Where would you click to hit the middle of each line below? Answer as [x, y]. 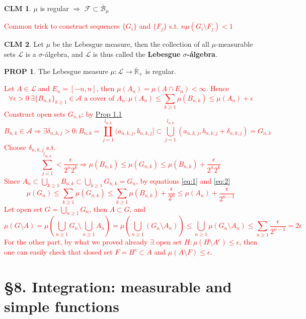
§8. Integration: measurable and [118, 287]
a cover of [99, 98]
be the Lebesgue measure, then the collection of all [131, 44]
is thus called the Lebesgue [137, 54]
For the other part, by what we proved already [76, 242]
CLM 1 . [18, 8]
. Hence [217, 88]
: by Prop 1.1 [102, 114]
